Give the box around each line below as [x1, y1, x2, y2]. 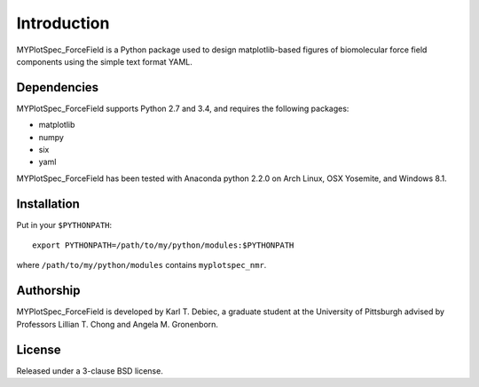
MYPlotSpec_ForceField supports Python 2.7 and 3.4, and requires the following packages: [16, 103, 349, 114]
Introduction [16, 13, 110, 33]
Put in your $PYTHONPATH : [16, 219, 113, 230]
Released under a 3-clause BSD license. [16, 365, 163, 376]
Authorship [16, 283, 81, 298]
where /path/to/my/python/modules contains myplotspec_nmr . [16, 260, 267, 271]
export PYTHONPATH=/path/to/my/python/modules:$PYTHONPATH [32, 241, 294, 250]
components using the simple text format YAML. [16, 56, 192, 67]
